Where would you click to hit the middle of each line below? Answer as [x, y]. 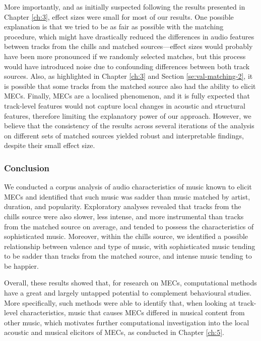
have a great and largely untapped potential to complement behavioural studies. [128, 293]
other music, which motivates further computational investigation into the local [127, 322]
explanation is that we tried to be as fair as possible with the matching [114, 27]
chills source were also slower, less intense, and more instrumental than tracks [124, 216]
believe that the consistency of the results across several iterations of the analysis [129, 126]
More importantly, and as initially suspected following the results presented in [125, 7]
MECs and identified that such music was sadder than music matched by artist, [127, 196]
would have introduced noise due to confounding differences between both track [127, 66]
